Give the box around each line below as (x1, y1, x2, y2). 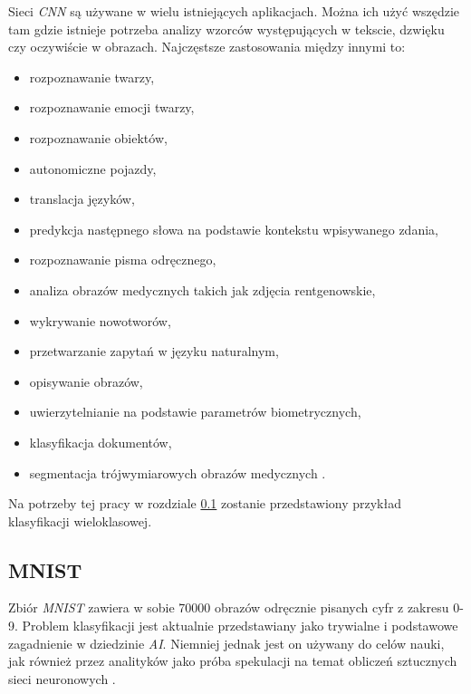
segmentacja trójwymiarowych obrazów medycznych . (29, 463, 326, 482)
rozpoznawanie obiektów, (29, 128, 168, 147)
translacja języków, (29, 189, 135, 208)
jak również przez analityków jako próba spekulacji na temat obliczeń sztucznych (8, 651, 457, 670)
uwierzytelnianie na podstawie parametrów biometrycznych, (29, 402, 361, 421)
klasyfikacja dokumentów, (29, 432, 172, 451)
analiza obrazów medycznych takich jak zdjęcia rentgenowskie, (29, 280, 376, 299)
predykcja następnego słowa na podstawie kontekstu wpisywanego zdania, (29, 219, 438, 238)
